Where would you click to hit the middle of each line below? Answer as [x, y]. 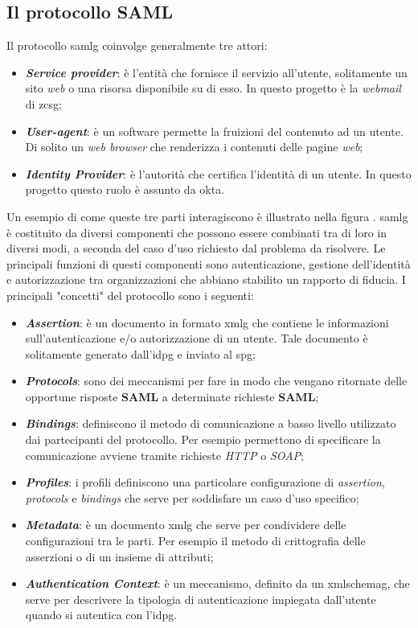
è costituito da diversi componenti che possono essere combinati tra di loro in [197, 232]
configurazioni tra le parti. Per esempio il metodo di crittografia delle [195, 541]
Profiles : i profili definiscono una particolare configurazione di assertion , [205, 482]
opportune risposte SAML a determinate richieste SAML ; [172, 396]
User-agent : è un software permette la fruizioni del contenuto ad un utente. [214, 131]
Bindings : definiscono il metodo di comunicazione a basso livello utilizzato [211, 423]
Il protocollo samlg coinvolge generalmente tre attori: [137, 45]
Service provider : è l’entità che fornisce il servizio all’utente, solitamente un [216, 72]
